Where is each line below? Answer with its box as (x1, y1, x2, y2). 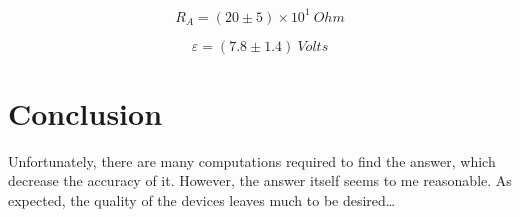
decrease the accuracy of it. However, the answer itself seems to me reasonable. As (8, 170, 512, 191)
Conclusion (8, 92, 163, 133)
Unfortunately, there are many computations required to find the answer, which (8, 150, 496, 171)
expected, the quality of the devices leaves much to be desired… (8, 189, 396, 210)
